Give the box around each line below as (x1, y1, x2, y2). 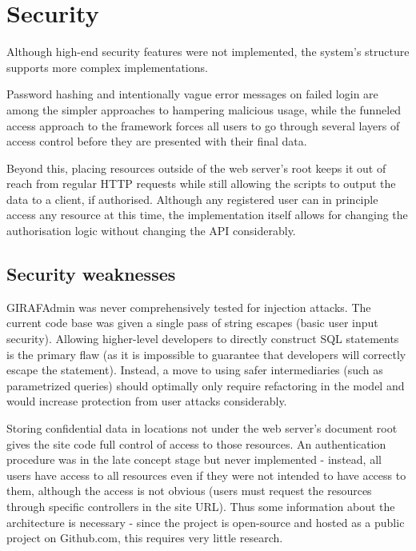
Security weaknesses (6, 262, 176, 286)
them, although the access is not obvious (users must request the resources (6, 482, 372, 499)
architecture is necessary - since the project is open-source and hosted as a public (6, 513, 405, 530)
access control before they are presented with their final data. (6, 133, 307, 150)
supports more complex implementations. (6, 58, 208, 75)
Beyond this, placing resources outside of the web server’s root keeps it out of (6, 159, 386, 176)
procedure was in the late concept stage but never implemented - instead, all (6, 451, 382, 468)
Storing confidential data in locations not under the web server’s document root (6, 420, 398, 437)
